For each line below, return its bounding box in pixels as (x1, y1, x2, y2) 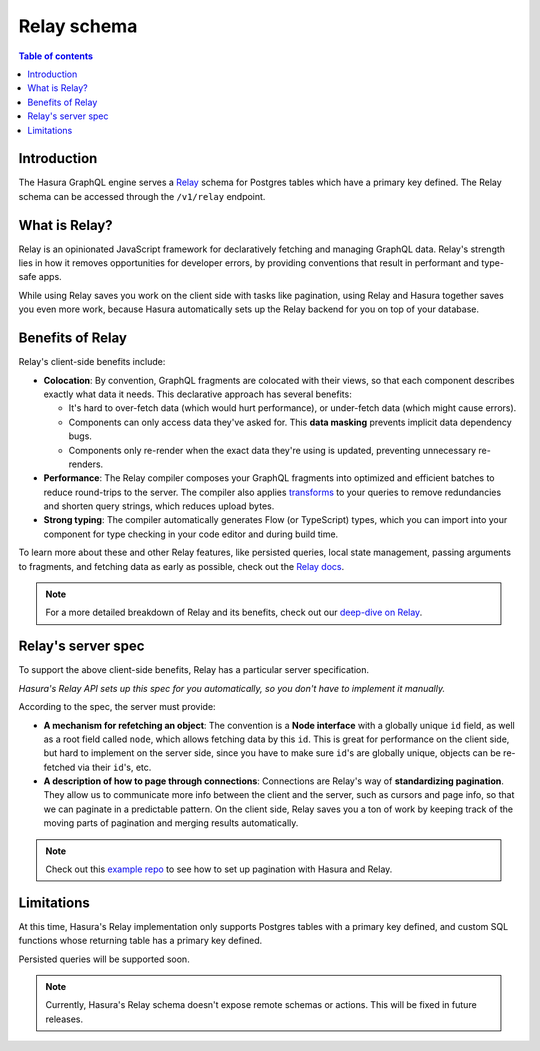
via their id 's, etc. (77, 761, 152, 773)
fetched (43, 761, 76, 773)
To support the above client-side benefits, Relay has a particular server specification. (18, 664, 370, 676)
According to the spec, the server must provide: (18, 701, 216, 713)
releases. (45, 1013, 84, 1025)
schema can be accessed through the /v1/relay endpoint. (18, 190, 266, 202)
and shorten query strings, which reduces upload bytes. (43, 500, 275, 512)
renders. (68, 458, 104, 470)
